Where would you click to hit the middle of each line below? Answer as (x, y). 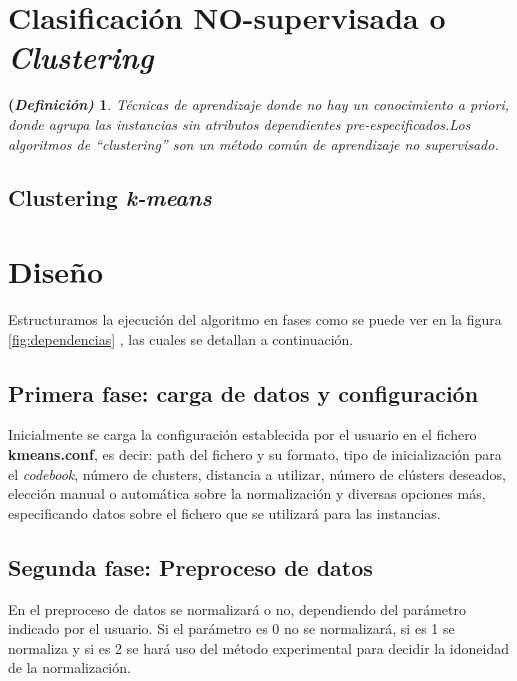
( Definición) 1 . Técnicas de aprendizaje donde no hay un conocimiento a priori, (258, 104)
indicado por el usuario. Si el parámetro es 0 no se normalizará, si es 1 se (231, 628)
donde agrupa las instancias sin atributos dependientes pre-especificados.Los (239, 123)
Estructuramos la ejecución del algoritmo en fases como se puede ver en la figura (255, 319)
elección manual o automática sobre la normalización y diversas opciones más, (247, 493)
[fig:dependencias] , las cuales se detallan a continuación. (181, 338)
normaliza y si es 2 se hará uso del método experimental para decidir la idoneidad (258, 647)
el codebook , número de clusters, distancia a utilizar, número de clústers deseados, (257, 473)
